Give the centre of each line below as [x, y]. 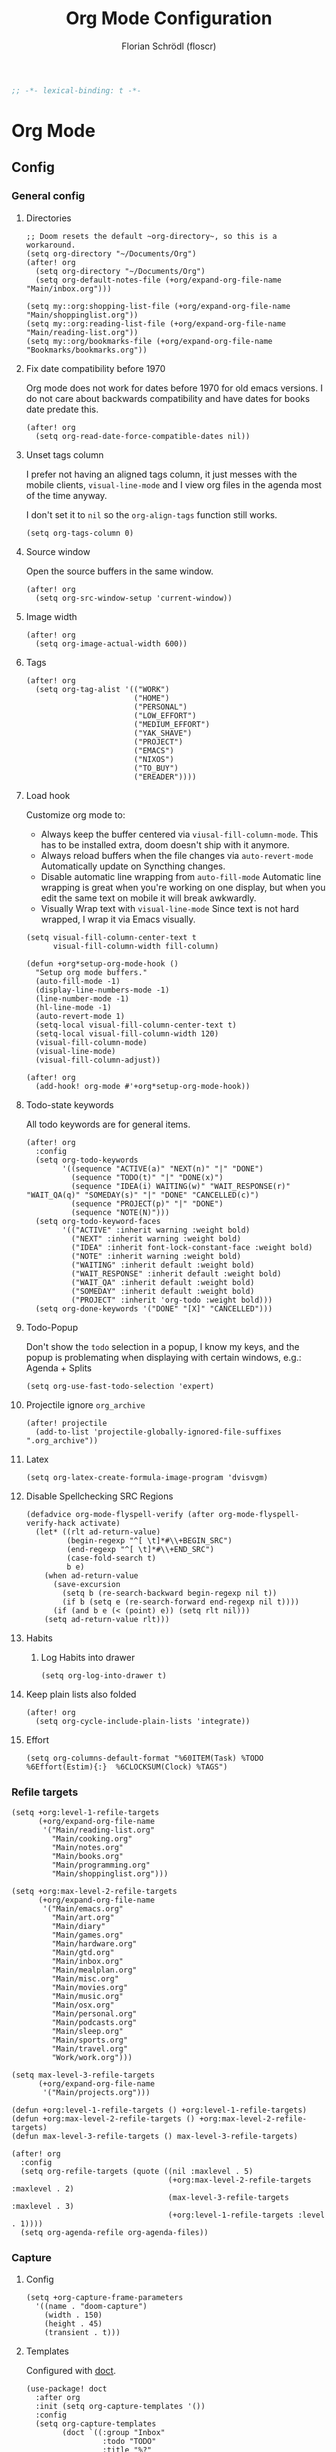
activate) [100, 1523]
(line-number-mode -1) [82, 998]
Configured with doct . [71, 2371]
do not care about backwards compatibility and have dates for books [168, 398]
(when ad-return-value [91, 1575]
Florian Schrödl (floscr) [169, 46]
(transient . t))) [82, 2333]
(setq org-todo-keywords [87, 1160]
